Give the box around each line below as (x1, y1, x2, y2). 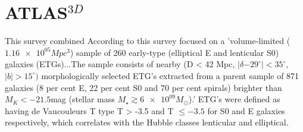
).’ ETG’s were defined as (188, 93, 280, 105)
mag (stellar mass (51, 93, 115, 105)
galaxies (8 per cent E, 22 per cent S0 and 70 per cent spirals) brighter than (5, 81, 282, 93)
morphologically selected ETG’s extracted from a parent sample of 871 (41, 69, 299, 81)
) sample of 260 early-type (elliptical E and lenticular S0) (70, 46, 279, 58)
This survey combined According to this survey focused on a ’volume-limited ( (5, 34, 290, 47)
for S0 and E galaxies (207, 104, 285, 117)
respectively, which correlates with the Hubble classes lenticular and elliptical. (5, 116, 289, 128)
